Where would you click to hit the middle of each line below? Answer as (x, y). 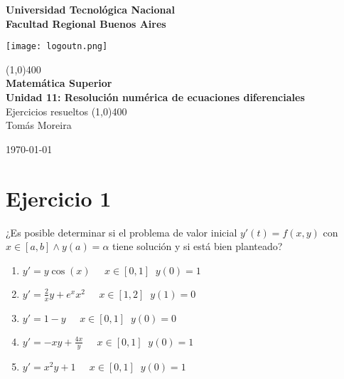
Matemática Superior (59, 83)
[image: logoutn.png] (57, 47)
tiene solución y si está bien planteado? (198, 246)
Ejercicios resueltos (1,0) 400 (66, 111)
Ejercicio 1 (59, 198)
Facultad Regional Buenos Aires (86, 23)
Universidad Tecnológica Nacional (90, 9)
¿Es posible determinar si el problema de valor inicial (122, 232)
